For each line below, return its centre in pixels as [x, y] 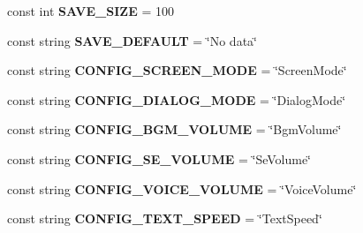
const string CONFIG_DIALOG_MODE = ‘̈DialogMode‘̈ [177, 99]
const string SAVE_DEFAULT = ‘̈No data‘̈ [132, 40]
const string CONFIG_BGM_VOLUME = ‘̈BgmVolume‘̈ [174, 129]
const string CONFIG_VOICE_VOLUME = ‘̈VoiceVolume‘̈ [182, 188]
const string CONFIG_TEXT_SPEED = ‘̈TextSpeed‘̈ [165, 218]
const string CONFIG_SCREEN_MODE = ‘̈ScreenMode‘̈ [177, 70]
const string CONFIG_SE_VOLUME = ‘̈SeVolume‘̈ [159, 158]
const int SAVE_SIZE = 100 [91, 11]
